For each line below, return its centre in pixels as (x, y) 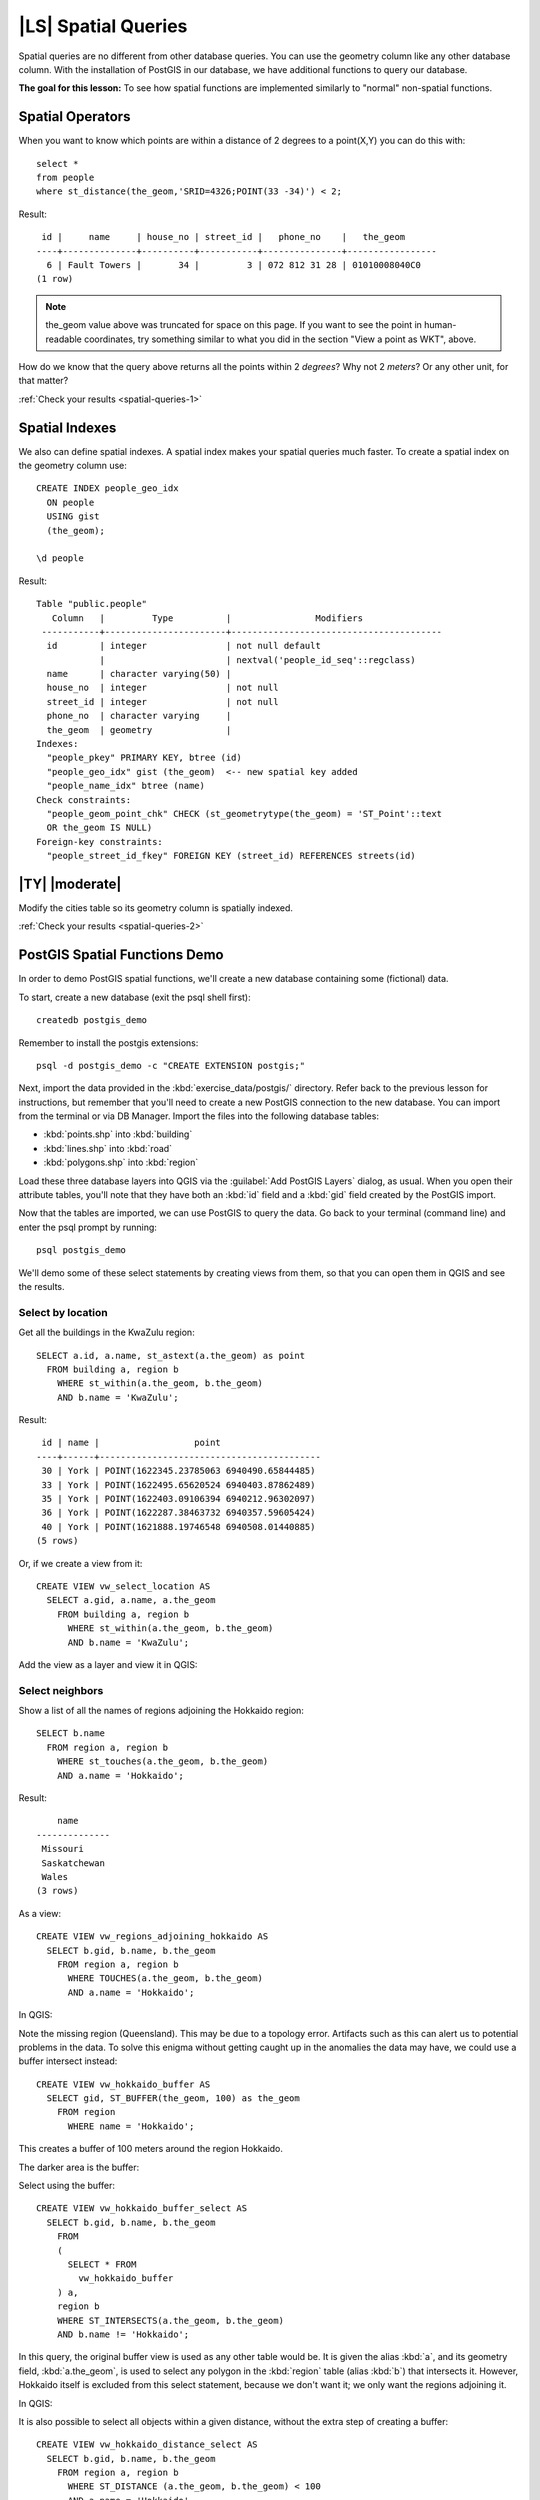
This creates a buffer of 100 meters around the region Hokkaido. (151, 2149)
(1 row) (55, 279)
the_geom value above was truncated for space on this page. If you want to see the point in (233, 325)
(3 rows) (57, 1891)
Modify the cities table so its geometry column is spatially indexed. (156, 908)
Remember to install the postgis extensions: (108, 1042)
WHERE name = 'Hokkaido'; (131, 2126)
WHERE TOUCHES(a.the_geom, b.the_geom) (165, 1978)
